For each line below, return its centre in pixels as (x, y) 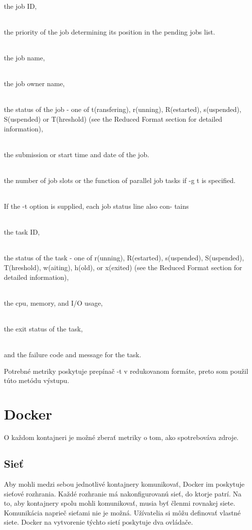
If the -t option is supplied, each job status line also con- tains (96, 206)
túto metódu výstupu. (37, 380)
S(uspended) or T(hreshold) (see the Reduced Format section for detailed (113, 119)
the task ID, (22, 232)
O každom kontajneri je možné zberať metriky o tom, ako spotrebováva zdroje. (121, 437)
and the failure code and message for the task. (73, 355)
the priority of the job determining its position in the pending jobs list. (109, 31)
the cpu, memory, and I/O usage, (53, 302)
